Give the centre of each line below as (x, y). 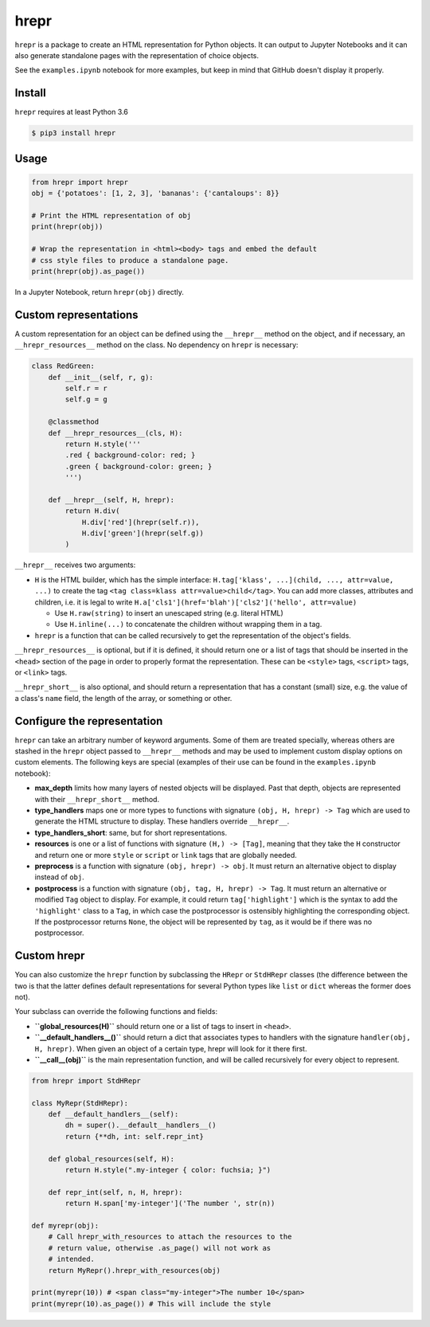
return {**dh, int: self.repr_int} (135, 1136)
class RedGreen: (63, 366)
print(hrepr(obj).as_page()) (88, 271)
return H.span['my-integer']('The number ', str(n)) (170, 1204)
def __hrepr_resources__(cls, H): (115, 433)
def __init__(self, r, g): (101, 377)
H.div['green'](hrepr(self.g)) (143, 533)
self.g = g (86, 399)
